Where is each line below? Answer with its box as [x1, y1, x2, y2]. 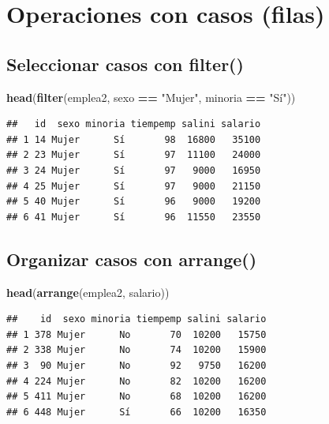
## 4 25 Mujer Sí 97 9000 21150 [6, 180, 261, 192]
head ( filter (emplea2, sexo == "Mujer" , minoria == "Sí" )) [6, 88, 296, 105]
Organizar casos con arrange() [6, 246, 257, 271]
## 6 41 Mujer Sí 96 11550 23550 [6, 211, 261, 223]
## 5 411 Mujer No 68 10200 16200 [6, 391, 267, 403]
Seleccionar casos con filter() [6, 51, 244, 76]
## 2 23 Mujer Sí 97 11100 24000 [6, 149, 261, 161]
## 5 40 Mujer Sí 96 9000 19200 [6, 196, 261, 208]
